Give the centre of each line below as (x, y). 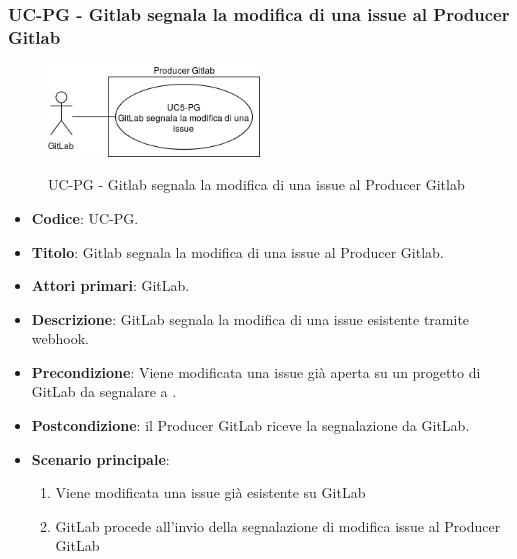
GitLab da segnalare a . (104, 391)
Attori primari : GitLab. (110, 285)
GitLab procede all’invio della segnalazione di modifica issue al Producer (278, 525)
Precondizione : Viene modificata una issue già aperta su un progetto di (256, 371)
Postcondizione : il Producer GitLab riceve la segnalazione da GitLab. (250, 425)
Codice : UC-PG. (85, 217)
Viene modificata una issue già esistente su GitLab (210, 492)
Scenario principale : (100, 458)
